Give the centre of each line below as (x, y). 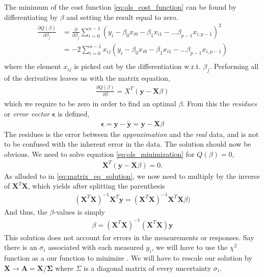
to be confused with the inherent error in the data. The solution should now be (128, 144)
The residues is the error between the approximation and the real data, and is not (131, 134)
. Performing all (234, 66)
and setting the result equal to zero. (122, 17)
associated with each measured (96, 247)
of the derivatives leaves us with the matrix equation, (87, 77)
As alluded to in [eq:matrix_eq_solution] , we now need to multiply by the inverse (132, 176)
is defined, (74, 113)
